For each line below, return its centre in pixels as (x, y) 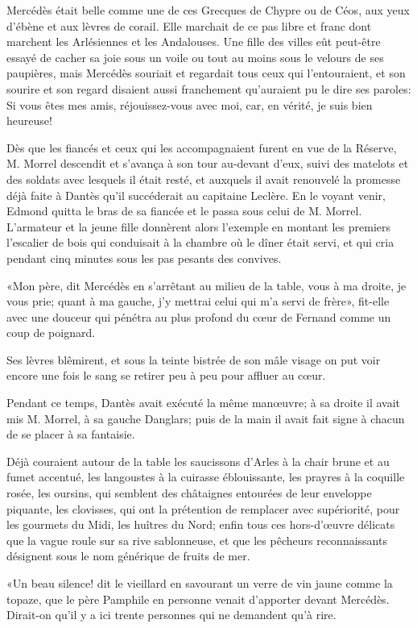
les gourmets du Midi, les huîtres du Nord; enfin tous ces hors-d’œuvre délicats (201, 524)
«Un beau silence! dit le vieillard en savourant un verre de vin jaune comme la (200, 583)
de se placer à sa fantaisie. (71, 434)
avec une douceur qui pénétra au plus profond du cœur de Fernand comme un (199, 316)
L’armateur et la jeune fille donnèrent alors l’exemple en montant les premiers (199, 226)
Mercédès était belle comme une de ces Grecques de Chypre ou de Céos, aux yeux (208, 10)
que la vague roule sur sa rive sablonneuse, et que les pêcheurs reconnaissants (197, 540)
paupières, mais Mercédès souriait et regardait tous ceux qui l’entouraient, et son (206, 73)
